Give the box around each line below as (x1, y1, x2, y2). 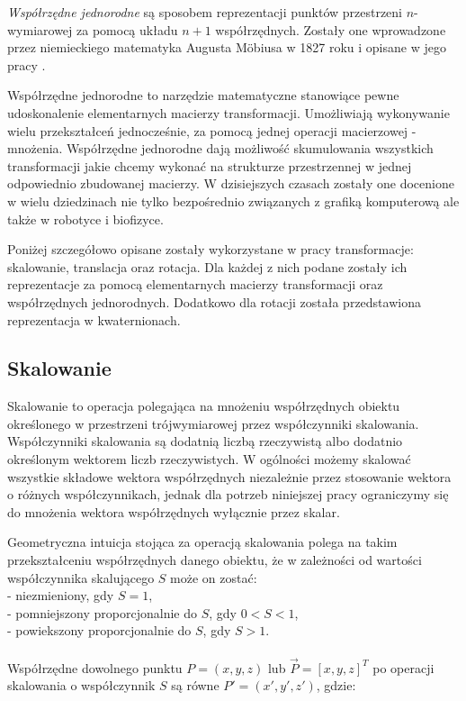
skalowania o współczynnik (7, 676, 156, 695)
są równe (171, 676, 220, 695)
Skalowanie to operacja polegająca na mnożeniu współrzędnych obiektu (7, 396, 400, 415)
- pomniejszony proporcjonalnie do (7, 603, 197, 622)
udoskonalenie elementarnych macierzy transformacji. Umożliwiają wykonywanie (7, 103, 450, 122)
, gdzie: (316, 676, 356, 695)
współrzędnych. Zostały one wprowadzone (215, 20, 446, 39)
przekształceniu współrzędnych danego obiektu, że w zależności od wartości (7, 551, 422, 569)
